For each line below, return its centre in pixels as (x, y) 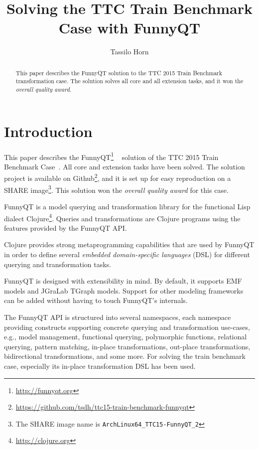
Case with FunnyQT (129, 28)
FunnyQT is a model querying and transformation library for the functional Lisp (127, 206)
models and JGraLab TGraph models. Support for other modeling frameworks (124, 290)
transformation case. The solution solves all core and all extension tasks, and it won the (129, 81)
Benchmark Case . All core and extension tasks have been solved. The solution (125, 166)
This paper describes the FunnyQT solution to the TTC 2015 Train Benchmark (119, 73)
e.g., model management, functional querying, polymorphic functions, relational (126, 337)
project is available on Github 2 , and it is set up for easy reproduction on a (118, 177)
